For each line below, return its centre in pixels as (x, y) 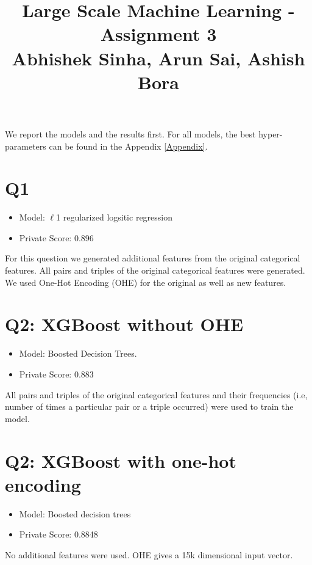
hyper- (271, 133)
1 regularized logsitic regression (115, 217)
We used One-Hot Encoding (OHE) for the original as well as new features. (146, 282)
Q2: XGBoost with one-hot (121, 460)
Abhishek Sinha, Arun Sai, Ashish (158, 58)
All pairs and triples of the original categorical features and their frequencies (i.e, (156, 394)
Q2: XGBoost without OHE (124, 324)
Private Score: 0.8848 (58, 534)
